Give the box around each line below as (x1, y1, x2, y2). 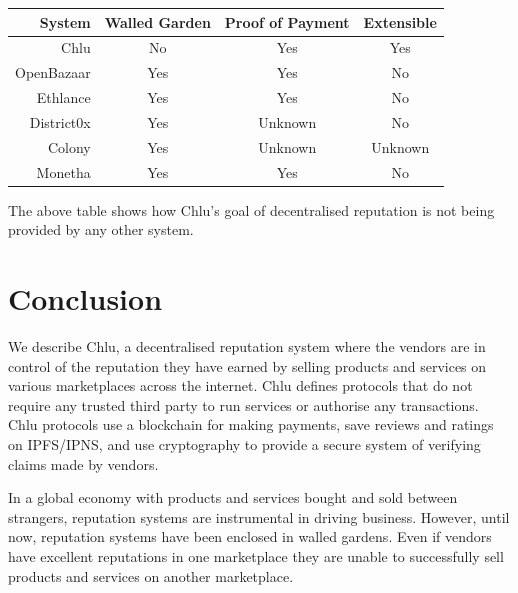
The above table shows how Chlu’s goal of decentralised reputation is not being (8, 199, 495, 220)
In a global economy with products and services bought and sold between (8, 487, 458, 508)
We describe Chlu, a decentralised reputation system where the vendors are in (8, 335, 486, 356)
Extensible (363, 11, 437, 32)
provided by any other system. (8, 219, 194, 240)
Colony (47, 136, 91, 157)
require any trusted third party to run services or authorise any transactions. (8, 394, 479, 415)
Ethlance (36, 87, 91, 108)
